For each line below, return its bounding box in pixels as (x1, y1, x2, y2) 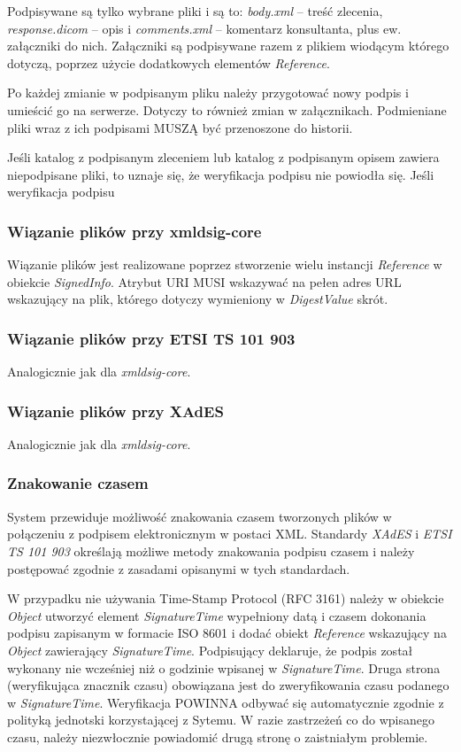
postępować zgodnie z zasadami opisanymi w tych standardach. (7, 559, 350, 578)
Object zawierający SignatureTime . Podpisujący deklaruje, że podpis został (7, 640, 413, 659)
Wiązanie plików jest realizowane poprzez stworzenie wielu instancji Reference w (7, 255, 442, 274)
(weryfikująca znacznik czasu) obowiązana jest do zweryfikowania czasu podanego (7, 676, 449, 694)
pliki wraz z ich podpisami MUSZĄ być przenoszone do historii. (7, 118, 353, 136)
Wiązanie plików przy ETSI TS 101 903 (7, 327, 296, 349)
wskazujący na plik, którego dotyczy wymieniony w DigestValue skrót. (7, 290, 388, 308)
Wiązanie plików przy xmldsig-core (7, 220, 262, 242)
